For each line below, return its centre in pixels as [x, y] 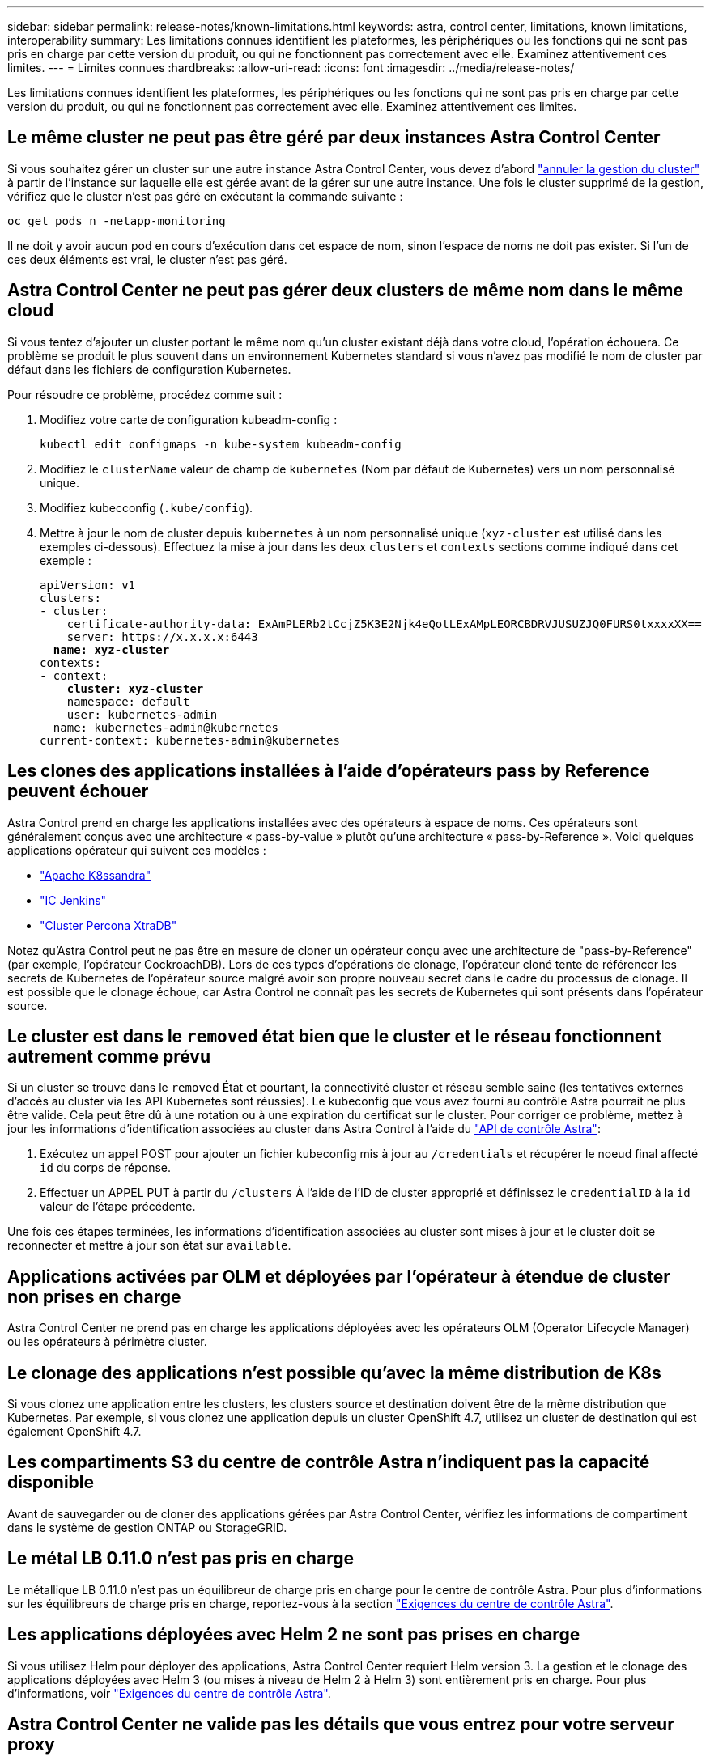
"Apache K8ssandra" [96, 875]
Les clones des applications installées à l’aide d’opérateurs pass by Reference [329, 771]
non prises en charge [94, 1296]
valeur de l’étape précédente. [118, 1207]
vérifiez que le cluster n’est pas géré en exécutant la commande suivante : [205, 196]
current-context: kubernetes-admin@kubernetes [190, 740]
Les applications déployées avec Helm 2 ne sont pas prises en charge [294, 1635]
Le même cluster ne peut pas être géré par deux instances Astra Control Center [334, 138]
